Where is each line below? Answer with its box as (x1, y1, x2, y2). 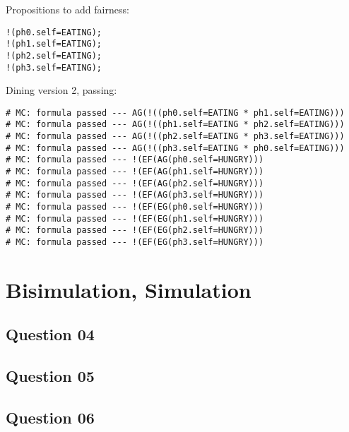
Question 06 (6, 407, 95, 428)
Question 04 (6, 323, 95, 345)
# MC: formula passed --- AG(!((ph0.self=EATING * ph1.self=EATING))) (6, 107, 345, 118)
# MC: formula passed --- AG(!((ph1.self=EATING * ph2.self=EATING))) (6, 119, 345, 130)
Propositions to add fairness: (6, 2, 129, 16)
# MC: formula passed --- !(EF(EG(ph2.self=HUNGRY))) (6, 225, 264, 236)
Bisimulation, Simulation (6, 275, 252, 304)
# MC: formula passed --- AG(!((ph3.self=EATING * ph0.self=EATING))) (6, 143, 345, 153)
